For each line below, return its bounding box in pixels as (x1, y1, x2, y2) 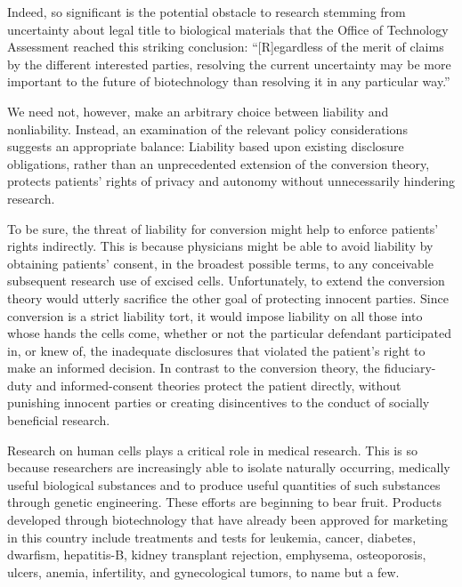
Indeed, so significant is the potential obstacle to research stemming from (7, 3, 406, 20)
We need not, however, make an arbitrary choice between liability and (7, 101, 389, 120)
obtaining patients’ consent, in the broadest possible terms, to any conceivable (7, 253, 434, 272)
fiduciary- (384, 358, 436, 377)
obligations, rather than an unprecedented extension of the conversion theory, (7, 154, 430, 173)
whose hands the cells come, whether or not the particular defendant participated (7, 324, 451, 342)
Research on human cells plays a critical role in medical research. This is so (7, 440, 417, 459)
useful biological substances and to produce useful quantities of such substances (7, 475, 441, 494)
